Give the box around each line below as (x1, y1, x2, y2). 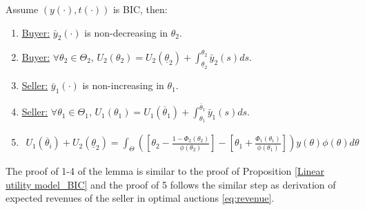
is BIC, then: (112, 2, 168, 16)
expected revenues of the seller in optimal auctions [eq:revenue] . (6, 191, 275, 205)
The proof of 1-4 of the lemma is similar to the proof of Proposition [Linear (6, 164, 325, 178)
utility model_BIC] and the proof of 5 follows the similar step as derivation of (6, 177, 336, 191)
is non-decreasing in (84, 25, 168, 39)
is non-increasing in (82, 78, 164, 93)
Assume (6, 2, 39, 16)
